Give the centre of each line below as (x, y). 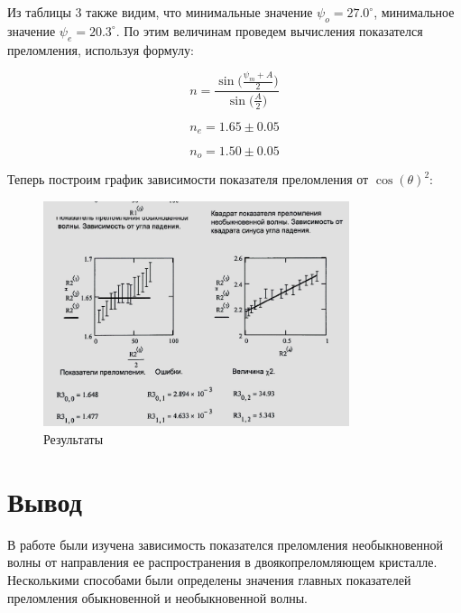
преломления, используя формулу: (101, 49)
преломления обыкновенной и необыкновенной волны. (157, 597)
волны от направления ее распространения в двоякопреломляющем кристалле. (222, 562)
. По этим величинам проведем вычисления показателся (269, 30)
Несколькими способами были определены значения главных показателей (209, 579)
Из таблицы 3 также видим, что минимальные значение (160, 12)
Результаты (74, 439)
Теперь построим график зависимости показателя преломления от (188, 179)
